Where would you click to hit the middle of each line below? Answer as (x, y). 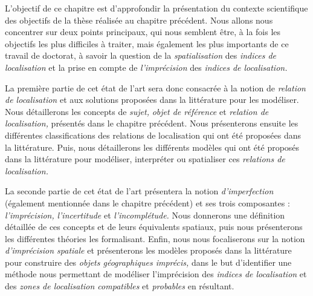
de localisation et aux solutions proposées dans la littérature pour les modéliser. (152, 100)
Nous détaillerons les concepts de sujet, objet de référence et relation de (137, 111)
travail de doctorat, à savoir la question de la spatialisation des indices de (140, 55)
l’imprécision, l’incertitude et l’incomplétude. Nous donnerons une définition (145, 215)
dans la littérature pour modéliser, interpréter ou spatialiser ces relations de (145, 159)
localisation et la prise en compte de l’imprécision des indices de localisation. (146, 67)
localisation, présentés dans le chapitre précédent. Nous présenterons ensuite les (152, 123)
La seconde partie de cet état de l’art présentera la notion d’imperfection (139, 191)
